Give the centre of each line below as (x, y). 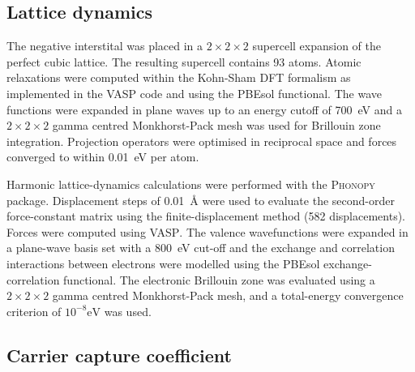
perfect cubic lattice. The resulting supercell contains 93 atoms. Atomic (184, 61)
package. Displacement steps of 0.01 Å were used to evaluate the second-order (201, 200)
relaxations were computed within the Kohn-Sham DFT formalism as (179, 77)
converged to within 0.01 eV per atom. (103, 157)
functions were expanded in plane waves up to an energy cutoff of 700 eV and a (204, 109)
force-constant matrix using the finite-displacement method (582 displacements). (206, 216)
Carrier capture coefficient (119, 355)
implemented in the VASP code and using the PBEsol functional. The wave (194, 93)
